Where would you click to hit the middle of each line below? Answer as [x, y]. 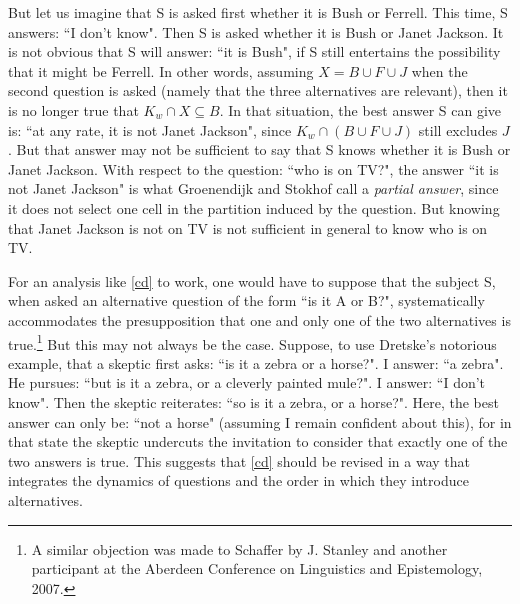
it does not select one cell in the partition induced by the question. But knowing [254, 207]
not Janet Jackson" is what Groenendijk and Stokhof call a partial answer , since [253, 188]
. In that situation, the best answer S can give [360, 109]
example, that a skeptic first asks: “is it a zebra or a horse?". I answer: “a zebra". [256, 362]
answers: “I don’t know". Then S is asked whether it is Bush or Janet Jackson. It [256, 31]
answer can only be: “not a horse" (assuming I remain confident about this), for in [260, 421]
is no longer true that [73, 109]
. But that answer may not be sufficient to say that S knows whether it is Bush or [259, 149]
